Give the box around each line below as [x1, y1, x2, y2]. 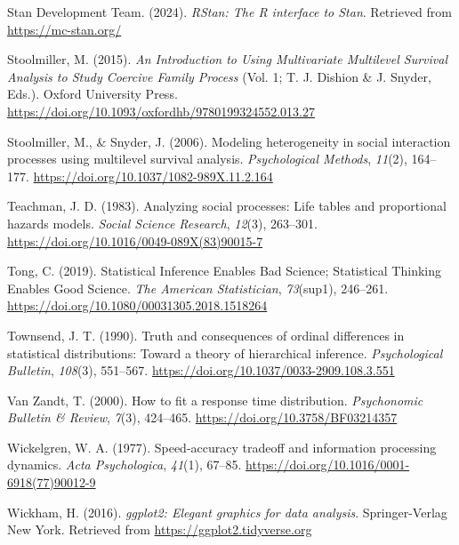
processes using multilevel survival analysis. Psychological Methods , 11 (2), [7, 149, 407, 168]
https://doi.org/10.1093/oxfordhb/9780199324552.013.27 [7, 101, 315, 120]
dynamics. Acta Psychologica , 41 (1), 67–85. [7, 455, 242, 474]
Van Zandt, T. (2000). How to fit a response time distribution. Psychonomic [7, 390, 423, 409]
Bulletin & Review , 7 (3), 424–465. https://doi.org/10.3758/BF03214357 [7, 408, 398, 427]
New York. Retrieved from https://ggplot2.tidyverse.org [7, 520, 312, 539]
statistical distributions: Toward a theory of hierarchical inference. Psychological [7, 343, 443, 362]
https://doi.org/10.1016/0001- [246, 455, 410, 474]
